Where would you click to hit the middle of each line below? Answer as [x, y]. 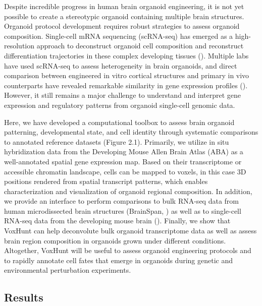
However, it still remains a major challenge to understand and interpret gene [123, 95]
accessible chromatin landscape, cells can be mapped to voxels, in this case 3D [125, 171]
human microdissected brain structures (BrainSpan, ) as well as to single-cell [123, 210]
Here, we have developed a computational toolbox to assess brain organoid [119, 122]
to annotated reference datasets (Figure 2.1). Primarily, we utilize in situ [117, 141]
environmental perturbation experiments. [68, 270]
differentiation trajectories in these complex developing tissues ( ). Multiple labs [126, 55]
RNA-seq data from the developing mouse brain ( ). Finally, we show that [117, 221]
